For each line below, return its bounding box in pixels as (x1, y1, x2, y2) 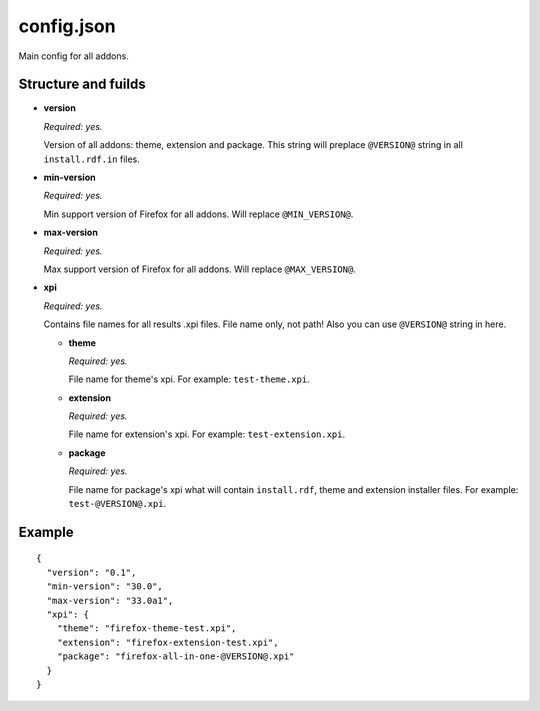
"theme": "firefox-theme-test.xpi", (56, 623, 237, 634)
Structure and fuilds (18, 76, 146, 93)
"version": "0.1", (46, 566, 137, 578)
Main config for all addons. (18, 50, 129, 62)
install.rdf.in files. (43, 153, 140, 165)
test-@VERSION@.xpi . (68, 498, 167, 510)
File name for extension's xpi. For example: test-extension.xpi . (68, 428, 345, 440)
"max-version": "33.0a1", (46, 595, 174, 606)
